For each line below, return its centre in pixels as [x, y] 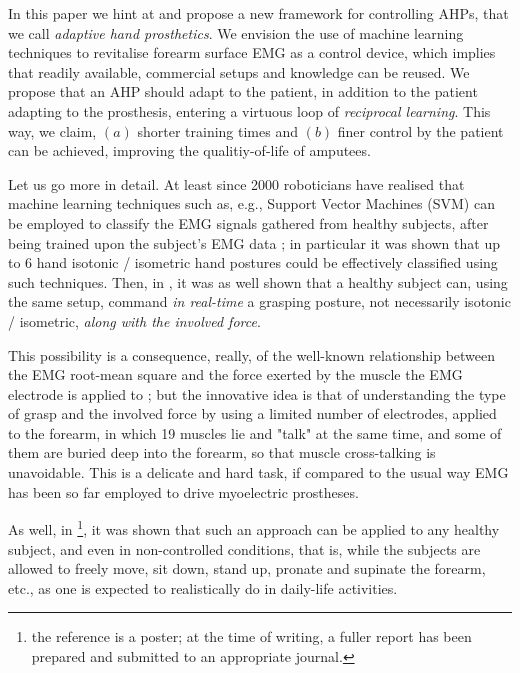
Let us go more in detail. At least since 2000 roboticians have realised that [236, 183]
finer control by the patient [420, 130]
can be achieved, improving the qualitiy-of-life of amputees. [189, 150]
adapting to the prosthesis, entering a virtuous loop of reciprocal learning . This [249, 110]
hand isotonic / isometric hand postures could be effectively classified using [267, 262]
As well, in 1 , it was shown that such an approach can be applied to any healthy [254, 527]
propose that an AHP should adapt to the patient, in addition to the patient [243, 91]
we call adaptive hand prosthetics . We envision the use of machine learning [236, 32]
